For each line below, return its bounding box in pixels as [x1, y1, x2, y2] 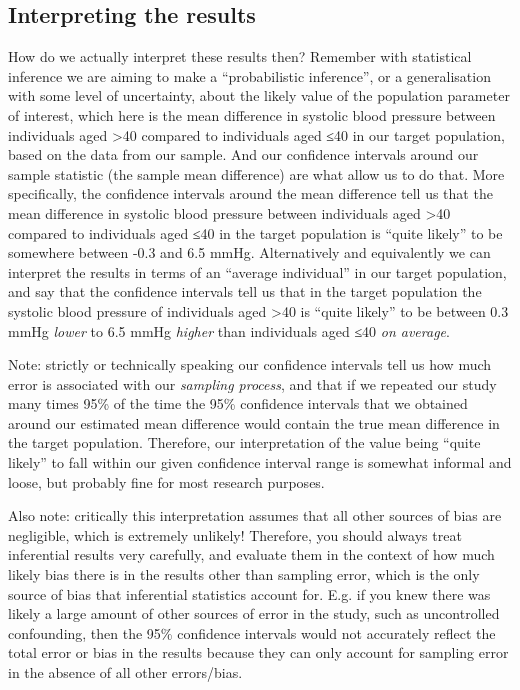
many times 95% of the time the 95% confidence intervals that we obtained [8, 393, 468, 414]
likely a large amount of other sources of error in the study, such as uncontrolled [8, 603, 500, 624]
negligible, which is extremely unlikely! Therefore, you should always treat [8, 524, 462, 545]
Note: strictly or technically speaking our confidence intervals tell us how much [8, 354, 492, 375]
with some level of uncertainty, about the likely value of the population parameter [8, 85, 510, 106]
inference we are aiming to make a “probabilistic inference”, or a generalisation [8, 65, 491, 86]
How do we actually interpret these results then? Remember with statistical [8, 46, 472, 67]
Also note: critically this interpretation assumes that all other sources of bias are [8, 505, 502, 526]
